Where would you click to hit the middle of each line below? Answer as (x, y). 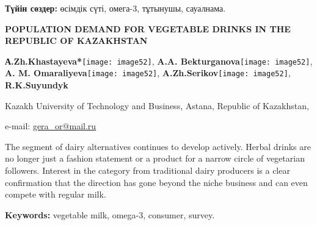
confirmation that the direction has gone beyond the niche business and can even (156, 182)
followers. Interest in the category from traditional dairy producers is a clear (148, 170)
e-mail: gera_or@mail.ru (51, 126)
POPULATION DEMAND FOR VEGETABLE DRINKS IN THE (148, 28)
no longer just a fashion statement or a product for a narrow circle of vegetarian (155, 158)
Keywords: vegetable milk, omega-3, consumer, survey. (110, 214)
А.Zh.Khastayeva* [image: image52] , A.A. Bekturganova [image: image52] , (159, 61)
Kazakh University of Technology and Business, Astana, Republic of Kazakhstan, (157, 105)
